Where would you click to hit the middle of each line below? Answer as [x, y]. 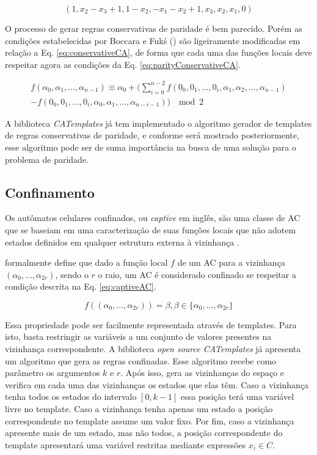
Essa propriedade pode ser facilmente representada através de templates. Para [151, 324]
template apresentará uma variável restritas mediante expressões [126, 444]
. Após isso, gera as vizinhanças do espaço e [202, 373]
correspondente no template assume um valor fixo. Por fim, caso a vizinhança [150, 420]
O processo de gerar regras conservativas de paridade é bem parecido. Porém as [154, 28]
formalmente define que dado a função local [86, 262]
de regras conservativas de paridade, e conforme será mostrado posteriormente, [152, 135]
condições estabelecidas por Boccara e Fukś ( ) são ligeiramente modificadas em [153, 40]
